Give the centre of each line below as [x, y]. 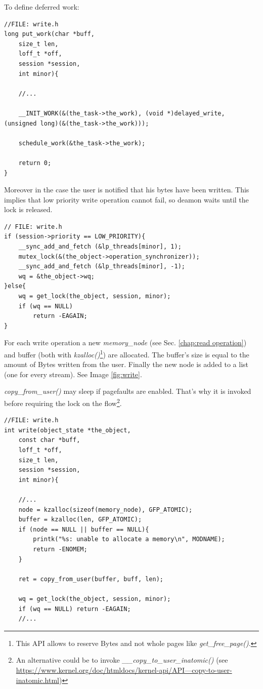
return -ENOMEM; [60, 549]
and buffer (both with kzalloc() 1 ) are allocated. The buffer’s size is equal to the [127, 354]
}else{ [15, 286]
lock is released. [28, 209]
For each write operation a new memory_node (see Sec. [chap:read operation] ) [125, 342]
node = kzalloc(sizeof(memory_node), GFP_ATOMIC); [105, 510]
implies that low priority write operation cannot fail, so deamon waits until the [126, 199]
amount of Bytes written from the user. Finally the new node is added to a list [126, 364]
